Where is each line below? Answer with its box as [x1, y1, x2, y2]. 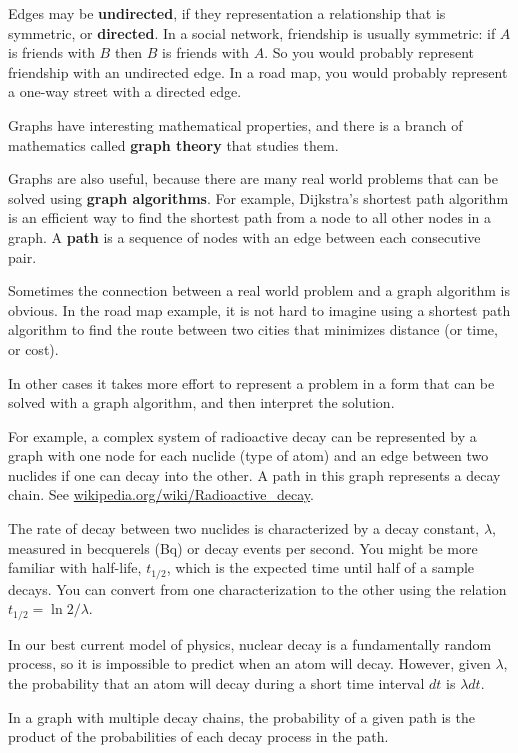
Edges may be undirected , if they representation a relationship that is [8, 3, 446, 23]
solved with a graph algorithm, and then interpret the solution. [8, 392, 395, 413]
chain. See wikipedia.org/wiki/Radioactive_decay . [8, 484, 314, 505]
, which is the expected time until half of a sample [166, 557, 475, 578]
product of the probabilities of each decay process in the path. [8, 726, 389, 747]
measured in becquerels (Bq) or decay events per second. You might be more [8, 537, 478, 558]
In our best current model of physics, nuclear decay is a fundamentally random [8, 633, 492, 654]
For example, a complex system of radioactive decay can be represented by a [8, 425, 477, 446]
